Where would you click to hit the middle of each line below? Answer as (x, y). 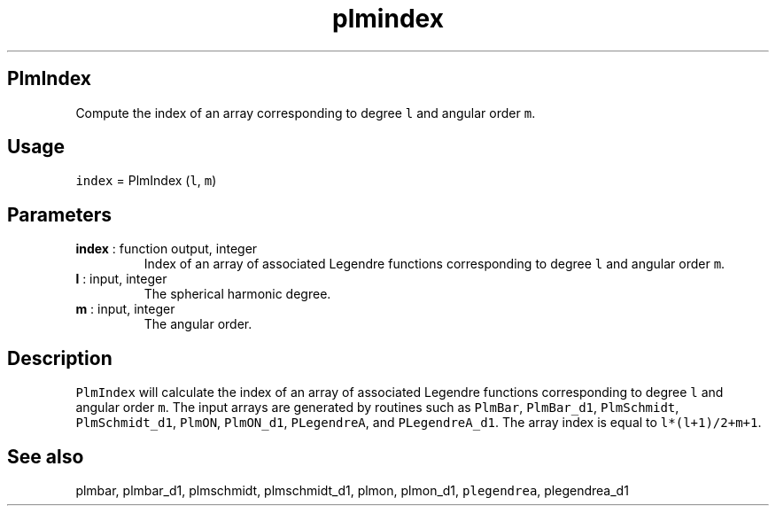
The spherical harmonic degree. (237, 294)
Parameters (59, 214)
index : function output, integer (167, 249)
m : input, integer (125, 309)
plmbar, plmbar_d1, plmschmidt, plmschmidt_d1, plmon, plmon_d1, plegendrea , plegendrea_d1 (352, 490)
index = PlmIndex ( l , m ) (146, 181)
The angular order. (198, 324)
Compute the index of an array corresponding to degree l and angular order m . (306, 113)
